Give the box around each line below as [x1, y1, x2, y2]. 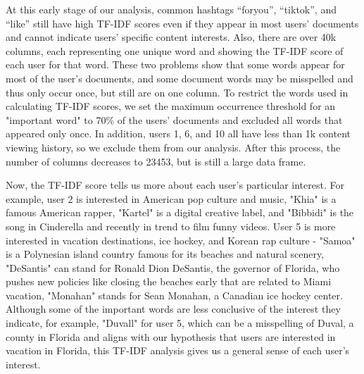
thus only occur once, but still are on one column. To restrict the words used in [6, 85, 349, 99]
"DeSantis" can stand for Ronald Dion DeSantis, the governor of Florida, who [6, 260, 340, 275]
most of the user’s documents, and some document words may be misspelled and [6, 70, 353, 85]
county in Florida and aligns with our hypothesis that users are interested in [6, 329, 336, 344]
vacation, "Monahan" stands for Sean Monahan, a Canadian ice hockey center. [6, 287, 343, 302]
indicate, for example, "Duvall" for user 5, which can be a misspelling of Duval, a [6, 316, 354, 330]
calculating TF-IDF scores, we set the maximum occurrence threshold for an [6, 99, 336, 113]
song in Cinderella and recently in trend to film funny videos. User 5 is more [6, 218, 336, 233]
